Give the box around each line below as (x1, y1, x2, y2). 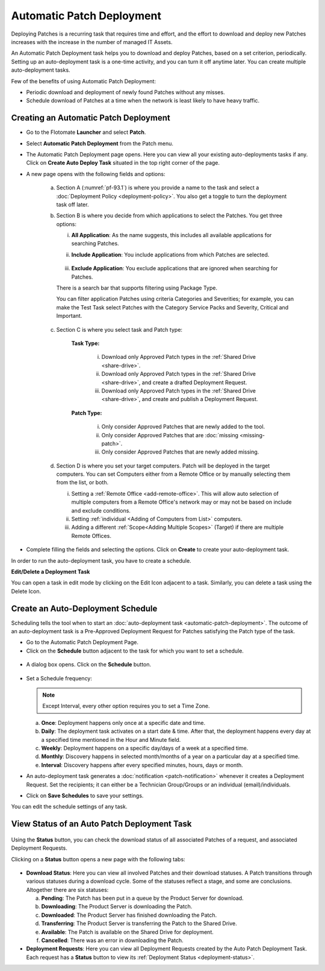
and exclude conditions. (71, 507, 131, 514)
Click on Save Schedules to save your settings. (26, 792, 144, 799)
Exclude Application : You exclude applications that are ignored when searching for (71, 265, 278, 272)
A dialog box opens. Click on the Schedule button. (26, 661, 152, 668)
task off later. (56, 201, 89, 208)
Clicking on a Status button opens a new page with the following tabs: (11, 855, 186, 862)
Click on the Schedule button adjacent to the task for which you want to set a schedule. (26, 647, 244, 654)
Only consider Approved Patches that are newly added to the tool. (101, 423, 265, 431)
